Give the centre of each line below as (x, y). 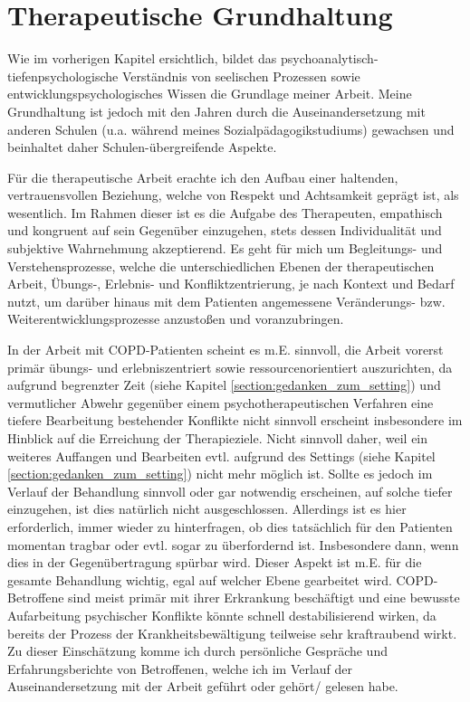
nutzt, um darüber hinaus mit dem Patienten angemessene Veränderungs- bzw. (226, 301)
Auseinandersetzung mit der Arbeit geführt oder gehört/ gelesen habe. (203, 686)
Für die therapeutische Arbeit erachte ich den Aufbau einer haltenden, (203, 177)
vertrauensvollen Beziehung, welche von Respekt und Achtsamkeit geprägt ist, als (233, 195)
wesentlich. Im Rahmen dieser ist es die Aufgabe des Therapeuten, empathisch (225, 212)
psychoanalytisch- (330, 58)
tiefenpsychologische (63, 76)
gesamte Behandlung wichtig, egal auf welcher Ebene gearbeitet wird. (200, 579)
